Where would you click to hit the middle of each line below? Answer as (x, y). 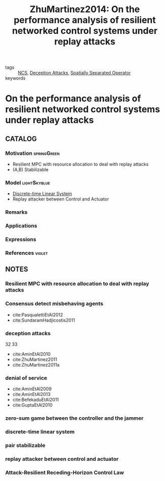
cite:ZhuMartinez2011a (36, 365)
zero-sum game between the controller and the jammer (74, 418)
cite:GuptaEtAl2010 (33, 405)
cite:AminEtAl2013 (32, 394)
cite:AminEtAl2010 (32, 354)
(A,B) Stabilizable (31, 170)
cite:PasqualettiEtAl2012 (38, 314)
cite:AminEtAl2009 (32, 389)
